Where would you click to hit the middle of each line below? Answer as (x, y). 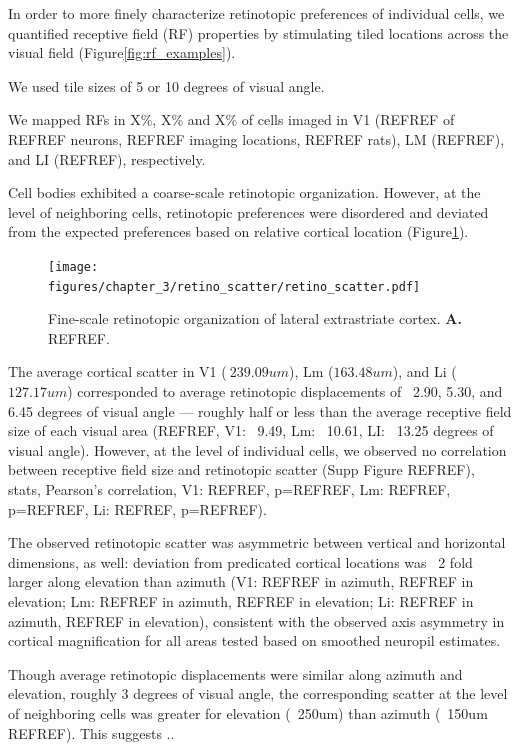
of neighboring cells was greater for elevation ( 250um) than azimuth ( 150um (248, 712)
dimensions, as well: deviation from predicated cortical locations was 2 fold (240, 561)
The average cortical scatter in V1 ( (117, 371)
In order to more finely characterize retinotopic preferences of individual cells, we (256, 13)
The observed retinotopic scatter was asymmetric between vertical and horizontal (257, 542)
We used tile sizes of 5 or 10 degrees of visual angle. (166, 85)
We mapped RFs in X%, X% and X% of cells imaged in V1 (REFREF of (231, 119)
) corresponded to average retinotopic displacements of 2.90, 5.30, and (285, 391)
